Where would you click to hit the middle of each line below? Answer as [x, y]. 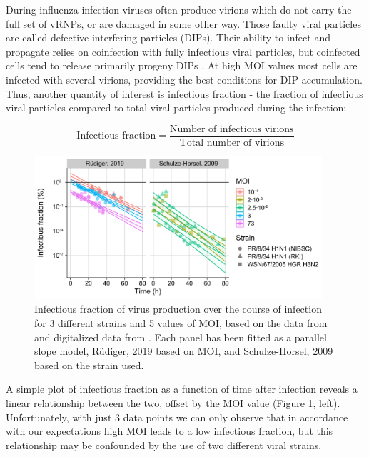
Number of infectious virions [232, 129]
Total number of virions [232, 142]
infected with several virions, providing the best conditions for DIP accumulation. [184, 79]
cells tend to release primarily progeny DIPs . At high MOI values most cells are [182, 65]
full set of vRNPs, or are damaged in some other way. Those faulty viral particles [183, 23]
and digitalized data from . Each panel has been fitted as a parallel [181, 337]
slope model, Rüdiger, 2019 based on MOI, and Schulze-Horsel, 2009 [184, 351]
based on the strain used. [89, 365]
